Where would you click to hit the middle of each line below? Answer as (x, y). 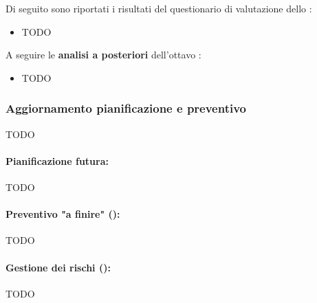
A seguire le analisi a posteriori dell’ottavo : (103, 55)
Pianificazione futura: (57, 160)
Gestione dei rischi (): (58, 267)
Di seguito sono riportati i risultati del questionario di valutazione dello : (159, 8)
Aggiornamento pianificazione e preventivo (126, 108)
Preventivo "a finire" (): (63, 214)
